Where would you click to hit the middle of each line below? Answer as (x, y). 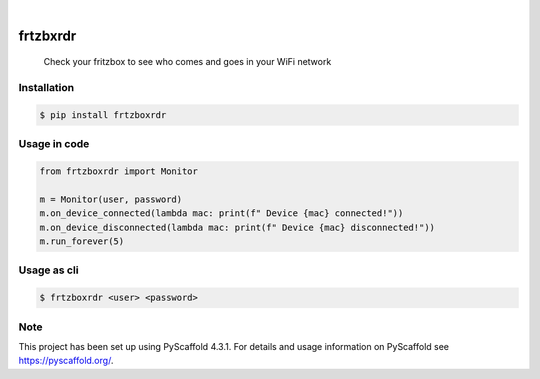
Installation (46, 88)
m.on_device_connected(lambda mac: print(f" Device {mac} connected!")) (221, 213)
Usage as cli (48, 270)
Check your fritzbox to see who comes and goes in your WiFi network (187, 62)
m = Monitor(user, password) (111, 199)
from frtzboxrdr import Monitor (119, 171)
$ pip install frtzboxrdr (103, 114)
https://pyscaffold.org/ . (66, 361)
